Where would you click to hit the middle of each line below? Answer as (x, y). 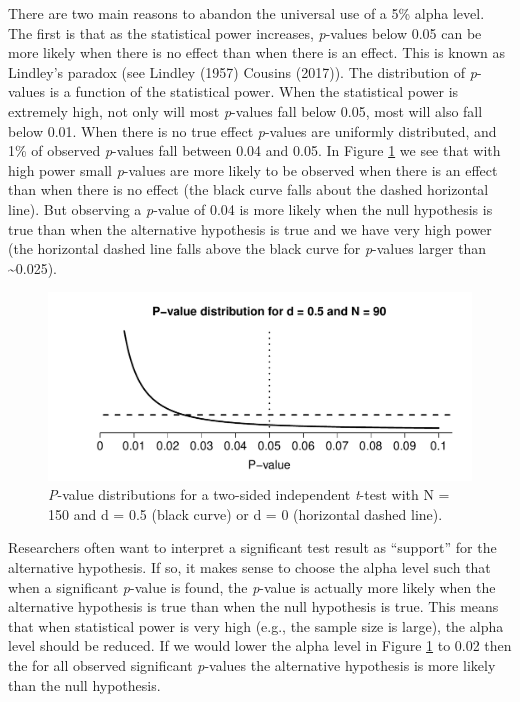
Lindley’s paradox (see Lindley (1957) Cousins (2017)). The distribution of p (242, 71)
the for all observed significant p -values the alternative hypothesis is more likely (252, 665)
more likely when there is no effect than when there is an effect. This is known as (257, 52)
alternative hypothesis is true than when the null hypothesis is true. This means (253, 606)
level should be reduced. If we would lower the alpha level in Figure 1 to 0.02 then (260, 645)
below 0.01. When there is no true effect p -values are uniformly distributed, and (252, 130)
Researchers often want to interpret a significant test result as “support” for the (252, 547)
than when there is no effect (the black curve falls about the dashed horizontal (248, 189)
